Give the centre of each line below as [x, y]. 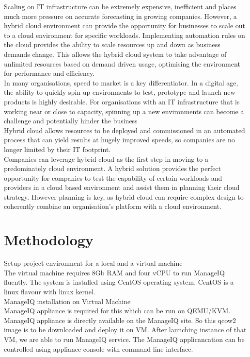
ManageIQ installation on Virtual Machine [67, 301]
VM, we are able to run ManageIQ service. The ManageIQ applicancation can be [124, 339]
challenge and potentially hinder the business [71, 121]
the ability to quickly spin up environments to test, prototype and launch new [120, 92]
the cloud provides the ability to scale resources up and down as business [112, 44]
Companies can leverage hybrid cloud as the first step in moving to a [106, 159]
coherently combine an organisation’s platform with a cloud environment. [113, 206]
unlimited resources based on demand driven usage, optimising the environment [122, 63]
